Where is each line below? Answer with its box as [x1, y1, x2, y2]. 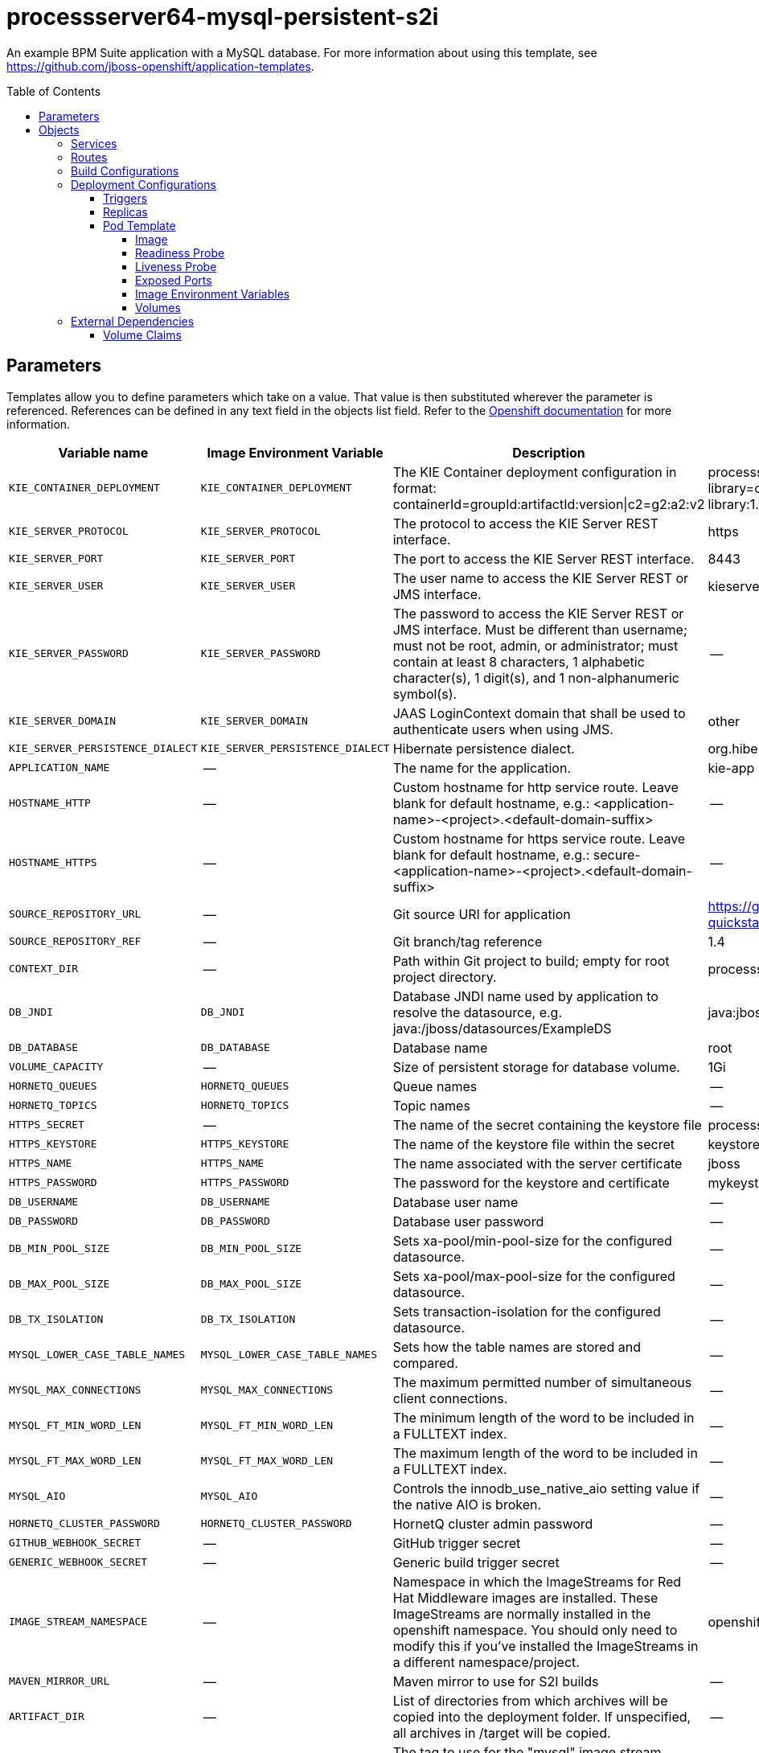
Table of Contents [6, 84, 101, 98]
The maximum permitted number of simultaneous [392, 1373, 692, 1390]
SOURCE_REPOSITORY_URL [9, 908, 142, 921]
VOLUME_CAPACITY [9, 1061, 104, 1074]
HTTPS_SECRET [9, 1119, 84, 1131]
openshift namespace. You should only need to [392, 1621, 678, 1638]
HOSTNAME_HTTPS [9, 856, 97, 869]
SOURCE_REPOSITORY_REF [9, 935, 142, 948]
